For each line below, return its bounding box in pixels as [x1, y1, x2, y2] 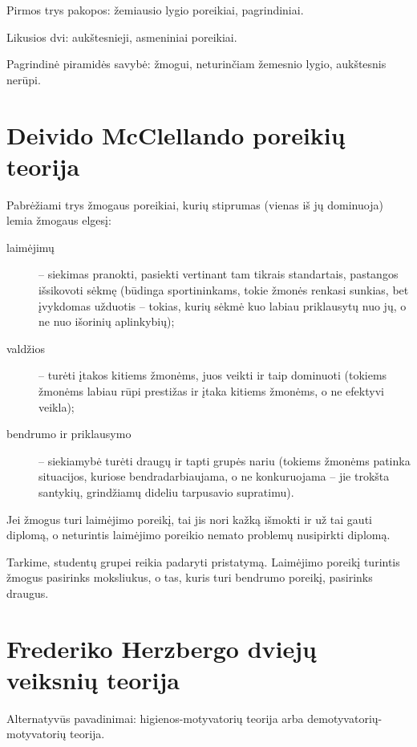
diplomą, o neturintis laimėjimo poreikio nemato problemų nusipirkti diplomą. [6, 526, 391, 543]
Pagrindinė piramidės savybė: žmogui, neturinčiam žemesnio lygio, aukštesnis [6, 55, 387, 72]
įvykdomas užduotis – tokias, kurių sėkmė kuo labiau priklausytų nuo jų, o [38, 297, 407, 314]
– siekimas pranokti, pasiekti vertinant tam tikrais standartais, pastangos [38, 266, 399, 282]
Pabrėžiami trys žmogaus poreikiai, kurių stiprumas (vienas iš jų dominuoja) [6, 196, 383, 213]
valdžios [6, 339, 45, 356]
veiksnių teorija [6, 663, 180, 696]
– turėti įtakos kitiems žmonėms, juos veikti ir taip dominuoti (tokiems [38, 367, 387, 384]
